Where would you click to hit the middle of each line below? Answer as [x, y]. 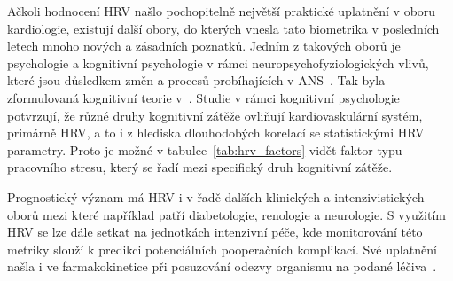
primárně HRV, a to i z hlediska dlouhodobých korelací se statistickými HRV [216, 133]
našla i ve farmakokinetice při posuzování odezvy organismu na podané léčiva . [222, 266]
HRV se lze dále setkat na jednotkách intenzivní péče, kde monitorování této [215, 232]
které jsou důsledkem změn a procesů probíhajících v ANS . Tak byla [196, 80]
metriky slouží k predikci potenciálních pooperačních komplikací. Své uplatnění [222, 249]
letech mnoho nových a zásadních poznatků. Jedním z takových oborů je [204, 46]
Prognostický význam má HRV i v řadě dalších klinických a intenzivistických [216, 196]
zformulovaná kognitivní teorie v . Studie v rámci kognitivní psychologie [203, 97]
